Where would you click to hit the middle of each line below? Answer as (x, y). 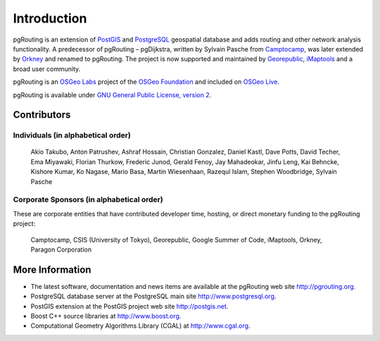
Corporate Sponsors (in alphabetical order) (88, 199)
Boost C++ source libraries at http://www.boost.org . (106, 316)
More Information (52, 269)
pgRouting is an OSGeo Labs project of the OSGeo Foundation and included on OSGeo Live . (146, 82)
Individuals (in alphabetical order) (72, 135)
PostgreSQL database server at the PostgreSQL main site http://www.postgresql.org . (153, 297)
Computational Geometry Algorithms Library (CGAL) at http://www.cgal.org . (140, 326)
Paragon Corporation (61, 249)
